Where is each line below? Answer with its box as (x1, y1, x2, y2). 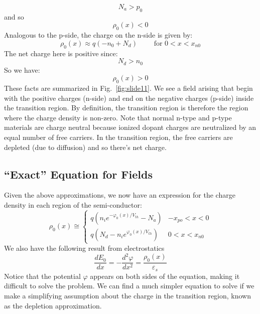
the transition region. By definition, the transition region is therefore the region (4, 102, 248, 113)
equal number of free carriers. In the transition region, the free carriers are (4, 131, 233, 142)
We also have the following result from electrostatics (4, 243, 165, 253)
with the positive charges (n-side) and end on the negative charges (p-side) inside (4, 92, 254, 103)
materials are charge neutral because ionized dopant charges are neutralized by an (4, 122, 256, 132)
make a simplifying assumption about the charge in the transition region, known (4, 290, 251, 300)
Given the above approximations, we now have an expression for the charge (4, 190, 235, 200)
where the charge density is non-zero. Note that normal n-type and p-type (4, 112, 232, 122)
